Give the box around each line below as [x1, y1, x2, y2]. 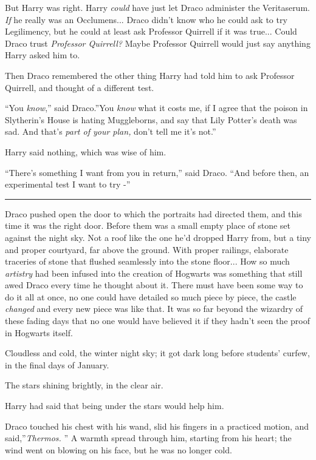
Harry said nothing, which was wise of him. [5, 145, 167, 158]
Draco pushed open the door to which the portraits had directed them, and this [5, 207, 302, 220]
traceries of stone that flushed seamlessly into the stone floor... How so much [5, 255, 290, 268]
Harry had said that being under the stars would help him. [5, 399, 224, 412]
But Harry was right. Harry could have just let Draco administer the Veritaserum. [5, 1, 310, 13]
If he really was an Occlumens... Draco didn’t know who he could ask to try [5, 13, 287, 25]
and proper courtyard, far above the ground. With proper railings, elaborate [5, 243, 289, 255]
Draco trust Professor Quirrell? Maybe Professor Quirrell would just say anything [5, 36, 311, 49]
